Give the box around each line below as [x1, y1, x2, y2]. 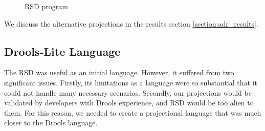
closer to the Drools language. [4, 117, 98, 128]
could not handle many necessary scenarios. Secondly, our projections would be [4, 87, 252, 98]
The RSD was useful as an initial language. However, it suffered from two [4, 67, 234, 78]
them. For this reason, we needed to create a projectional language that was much [4, 107, 261, 118]
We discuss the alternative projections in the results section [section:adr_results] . [4, 18, 258, 29]
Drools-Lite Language [4, 43, 121, 59]
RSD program [25, 1, 68, 11]
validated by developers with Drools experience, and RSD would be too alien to [4, 97, 254, 108]
